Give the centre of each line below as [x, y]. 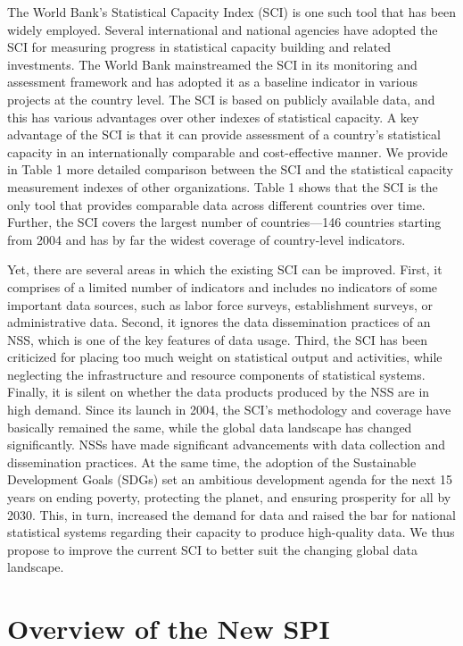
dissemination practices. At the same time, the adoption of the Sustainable [212, 461]
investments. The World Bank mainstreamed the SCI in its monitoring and [212, 64]
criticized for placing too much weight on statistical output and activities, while [225, 357]
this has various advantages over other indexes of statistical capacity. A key [213, 117]
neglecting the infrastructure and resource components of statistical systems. [216, 374]
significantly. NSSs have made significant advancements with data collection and [227, 445]
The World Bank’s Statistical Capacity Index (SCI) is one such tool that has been [232, 12]
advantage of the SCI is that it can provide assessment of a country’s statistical [224, 134]
